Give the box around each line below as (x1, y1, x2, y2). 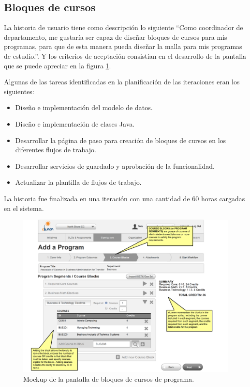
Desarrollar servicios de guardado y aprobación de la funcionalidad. (15, 161, 215, 171)
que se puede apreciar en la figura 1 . (4, 60, 111, 70)
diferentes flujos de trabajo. (15, 145, 96, 155)
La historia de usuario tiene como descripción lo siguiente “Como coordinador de (4, 22, 243, 32)
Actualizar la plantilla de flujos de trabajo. (15, 177, 142, 187)
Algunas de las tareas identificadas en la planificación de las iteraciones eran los (4, 77, 240, 87)
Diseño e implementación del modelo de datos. (15, 102, 153, 113)
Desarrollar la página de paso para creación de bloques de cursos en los (15, 135, 226, 145)
